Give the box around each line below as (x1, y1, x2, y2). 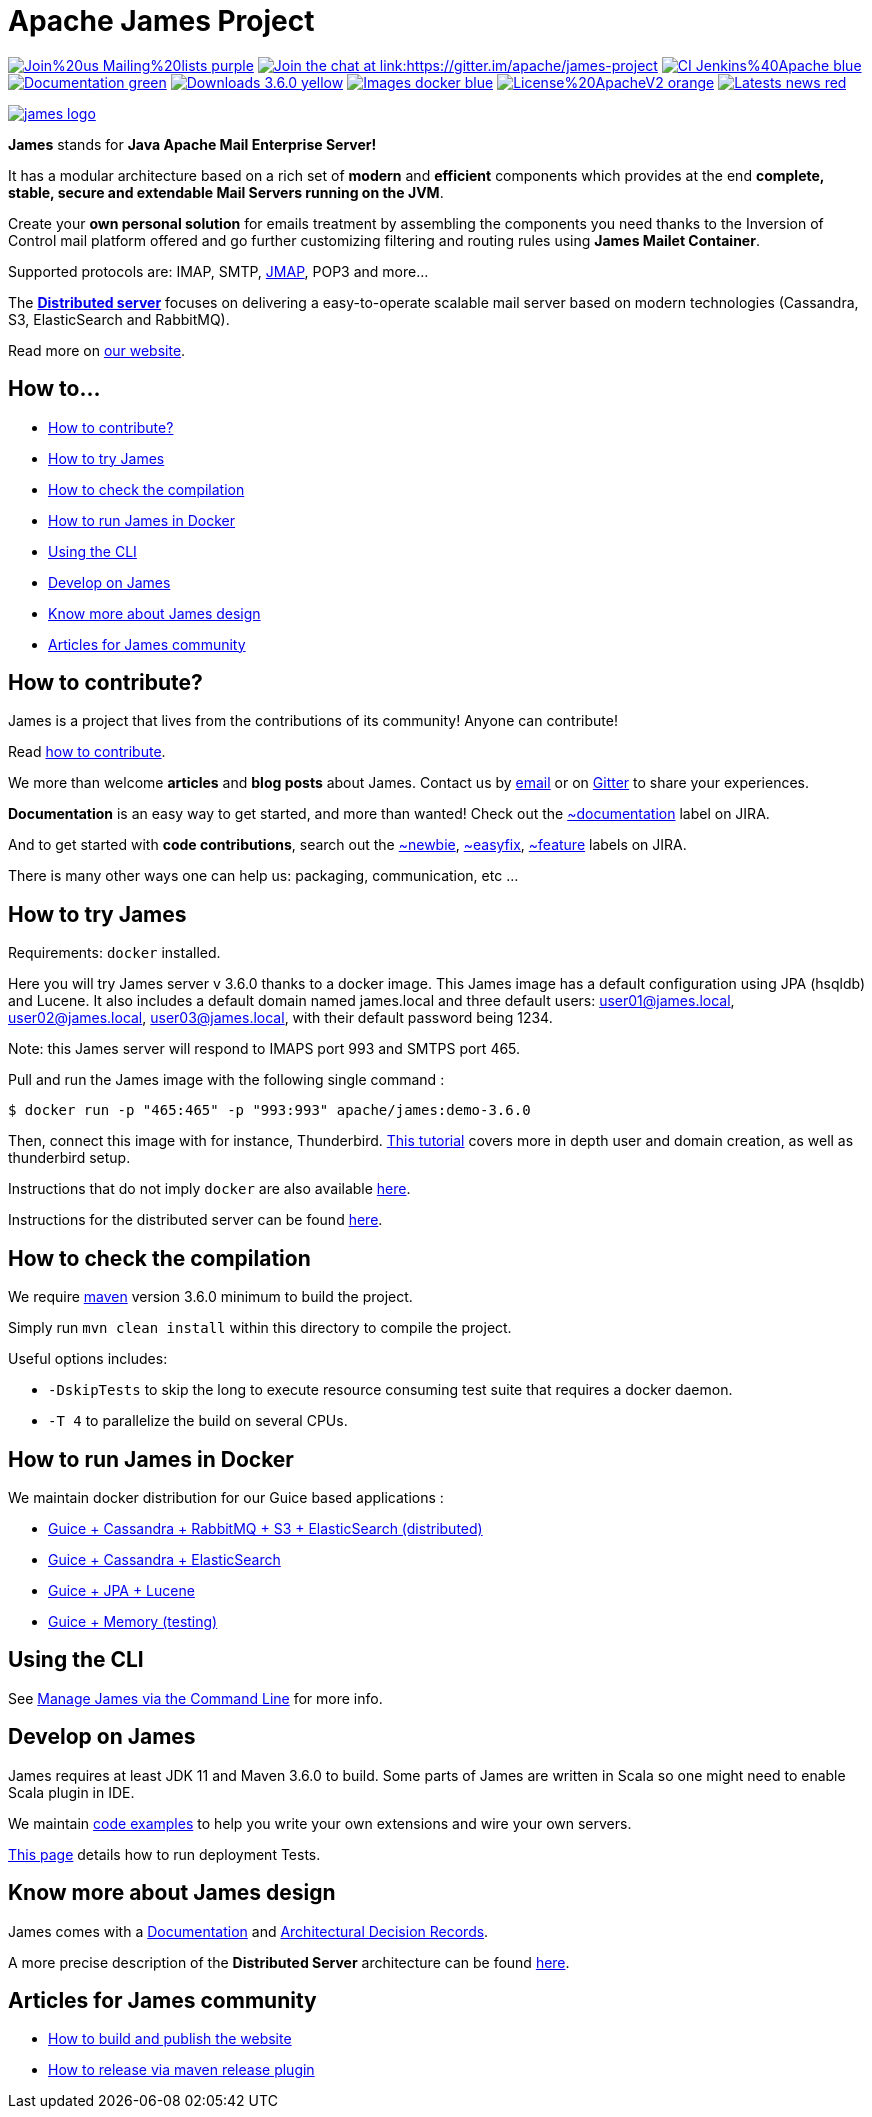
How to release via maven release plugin (48, 2061, 315, 2079)
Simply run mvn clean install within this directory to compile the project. (8, 1319, 512, 1337)
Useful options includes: (8, 1350, 168, 1368)
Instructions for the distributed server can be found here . (8, 1211, 383, 1229)
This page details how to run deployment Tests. (8, 1845, 321, 1863)
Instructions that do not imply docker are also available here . (8, 1180, 411, 1198)
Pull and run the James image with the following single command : (8, 1071, 445, 1089)
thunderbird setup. (8, 1149, 131, 1167)
